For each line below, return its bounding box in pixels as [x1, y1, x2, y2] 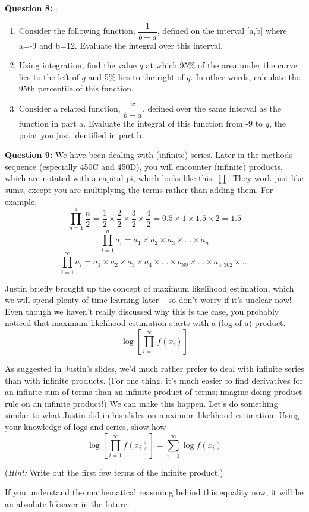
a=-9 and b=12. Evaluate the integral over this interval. [18, 39, 223, 51]
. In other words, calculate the [190, 70, 301, 83]
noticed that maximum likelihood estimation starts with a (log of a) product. [5, 317, 286, 329]
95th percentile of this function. [18, 82, 134, 94]
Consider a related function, [18, 102, 121, 115]
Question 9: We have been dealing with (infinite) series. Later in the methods [5, 148, 293, 161]
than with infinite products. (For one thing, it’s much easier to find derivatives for [5, 374, 304, 386]
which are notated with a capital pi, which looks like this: [5, 172, 215, 184]
